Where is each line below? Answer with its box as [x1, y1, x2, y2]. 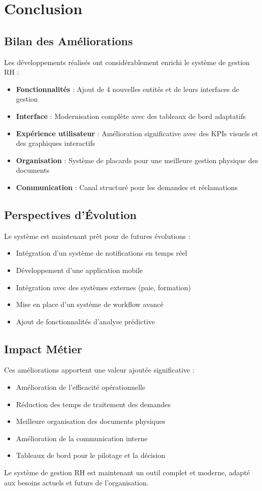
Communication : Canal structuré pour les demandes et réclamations [16, 181, 238, 192]
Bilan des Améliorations [4, 33, 133, 48]
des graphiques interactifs [16, 138, 95, 148]
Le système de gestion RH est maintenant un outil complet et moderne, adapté [4, 467, 250, 478]
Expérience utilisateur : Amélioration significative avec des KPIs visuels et [16, 128, 258, 138]
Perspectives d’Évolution [4, 206, 137, 222]
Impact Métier [4, 341, 82, 356]
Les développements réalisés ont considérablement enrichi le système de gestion [4, 56, 250, 67]
